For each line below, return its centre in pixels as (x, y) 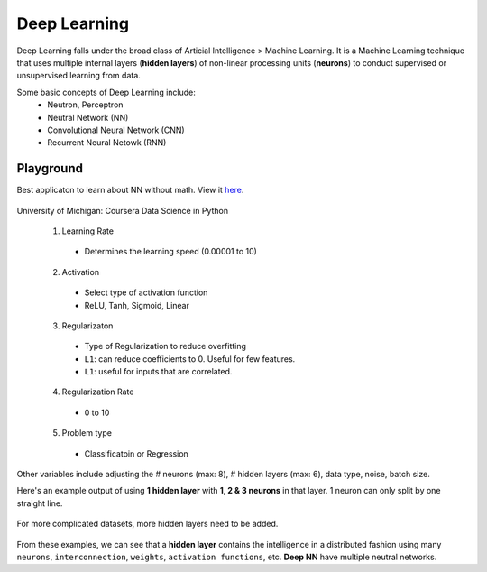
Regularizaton (87, 326)
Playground (50, 168)
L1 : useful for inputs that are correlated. (158, 372)
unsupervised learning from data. (79, 76)
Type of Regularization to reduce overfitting (165, 346)
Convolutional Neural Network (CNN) (116, 130)
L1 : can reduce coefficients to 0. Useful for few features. (190, 359)
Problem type (87, 433)
